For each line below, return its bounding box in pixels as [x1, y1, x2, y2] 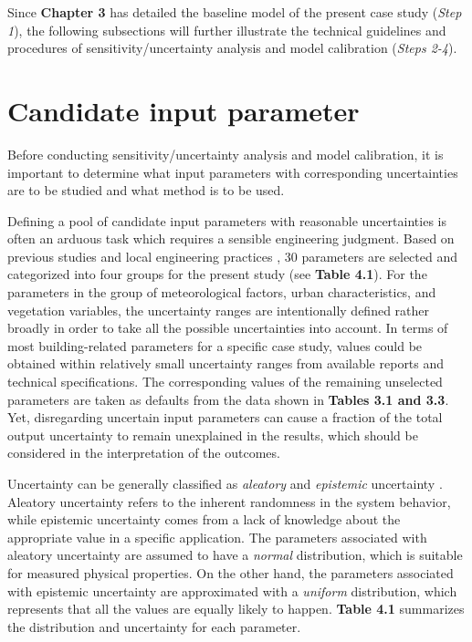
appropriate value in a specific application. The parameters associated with [7, 527, 427, 546]
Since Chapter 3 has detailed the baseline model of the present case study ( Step [7, 3, 462, 21]
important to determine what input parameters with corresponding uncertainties [7, 162, 458, 181]
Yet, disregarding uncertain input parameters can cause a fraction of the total [7, 408, 443, 427]
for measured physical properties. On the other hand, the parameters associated [7, 563, 454, 582]
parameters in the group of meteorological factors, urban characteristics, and [7, 283, 436, 302]
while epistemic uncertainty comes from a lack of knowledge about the [7, 510, 401, 529]
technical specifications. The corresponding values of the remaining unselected [7, 372, 443, 391]
